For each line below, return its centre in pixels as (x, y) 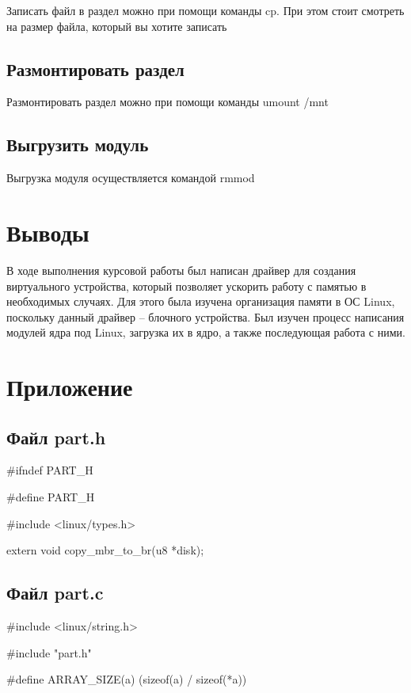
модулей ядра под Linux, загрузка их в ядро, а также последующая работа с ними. (206, 332)
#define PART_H (51, 497)
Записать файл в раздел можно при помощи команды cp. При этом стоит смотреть (205, 10)
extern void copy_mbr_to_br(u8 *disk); (105, 550)
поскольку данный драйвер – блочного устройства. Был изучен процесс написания (205, 316)
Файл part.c (55, 593)
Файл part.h (56, 437)
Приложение (70, 387)
